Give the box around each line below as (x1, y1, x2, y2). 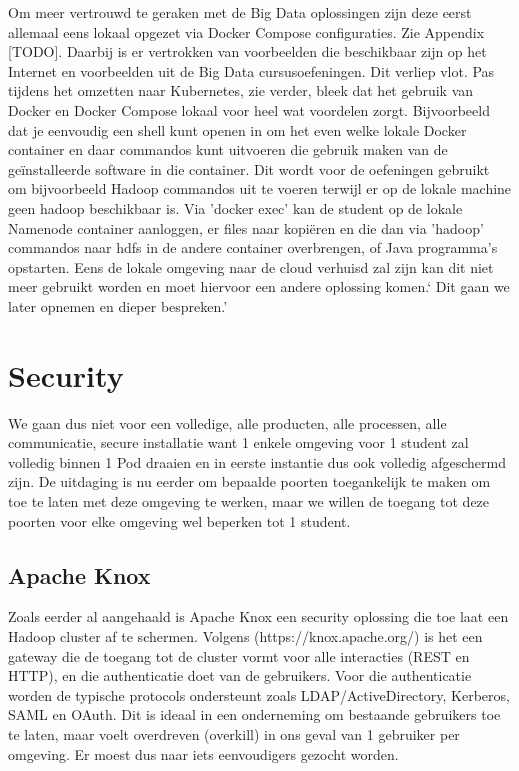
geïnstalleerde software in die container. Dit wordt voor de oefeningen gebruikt (8, 158, 490, 179)
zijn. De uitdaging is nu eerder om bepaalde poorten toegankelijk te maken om (8, 471, 491, 492)
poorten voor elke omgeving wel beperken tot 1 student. (8, 510, 351, 531)
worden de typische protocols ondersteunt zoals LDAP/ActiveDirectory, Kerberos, (8, 684, 510, 705)
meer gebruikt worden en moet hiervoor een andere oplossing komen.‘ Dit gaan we (8, 276, 510, 297)
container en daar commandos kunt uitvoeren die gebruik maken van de (8, 139, 448, 160)
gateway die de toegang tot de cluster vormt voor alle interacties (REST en (8, 645, 470, 666)
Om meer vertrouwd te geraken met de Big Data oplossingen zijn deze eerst (8, 2, 472, 22)
